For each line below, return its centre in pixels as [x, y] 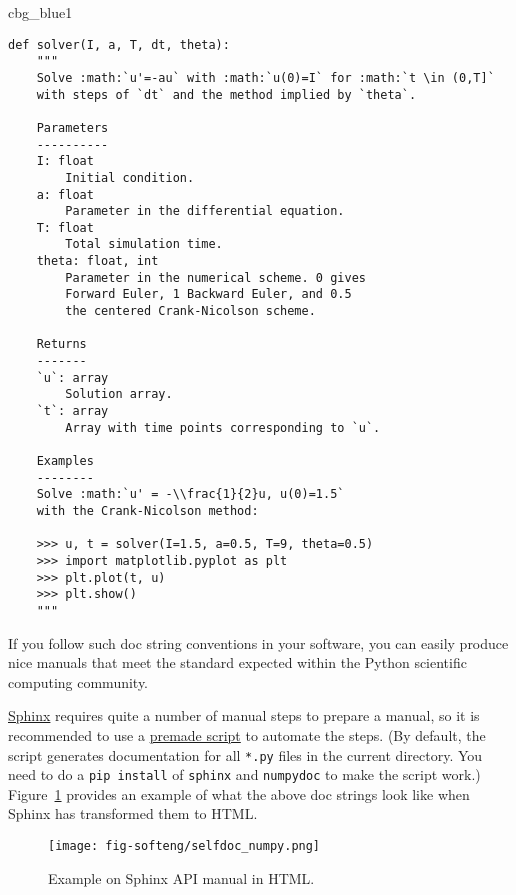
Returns [61, 344]
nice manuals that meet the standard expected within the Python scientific [237, 662]
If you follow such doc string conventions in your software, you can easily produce [258, 642]
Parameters [72, 127]
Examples [65, 461]
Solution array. [119, 394]
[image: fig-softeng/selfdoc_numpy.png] [184, 846]
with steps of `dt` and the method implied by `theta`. [226, 94]
